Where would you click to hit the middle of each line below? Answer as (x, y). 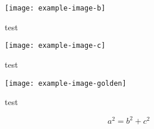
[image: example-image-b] (55, 8)
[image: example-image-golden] (66, 83)
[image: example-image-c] (55, 46)
